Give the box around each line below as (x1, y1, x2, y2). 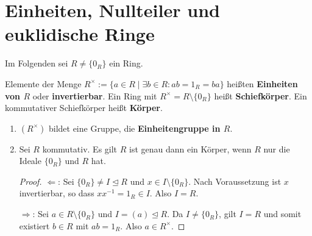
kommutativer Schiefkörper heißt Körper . (5, 101, 163, 114)
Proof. (19, 174, 42, 187)
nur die (263, 142, 290, 155)
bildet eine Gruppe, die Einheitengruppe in (48, 121, 221, 134)
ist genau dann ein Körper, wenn (129, 142, 252, 155)
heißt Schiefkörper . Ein (214, 89, 307, 102)
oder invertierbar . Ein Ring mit (32, 89, 157, 102)
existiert (19, 219, 50, 232)
